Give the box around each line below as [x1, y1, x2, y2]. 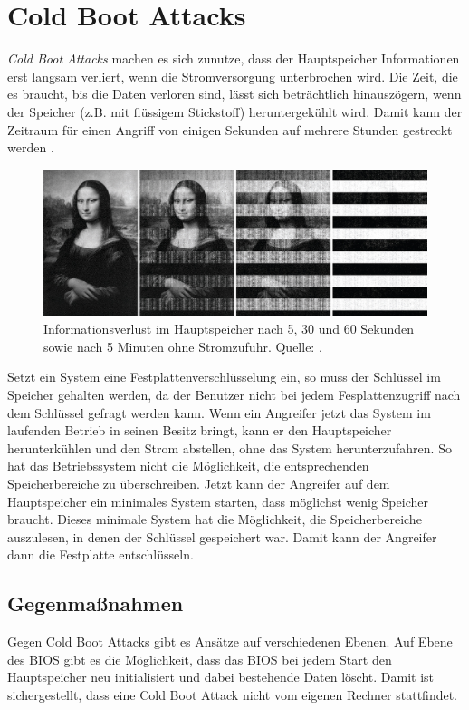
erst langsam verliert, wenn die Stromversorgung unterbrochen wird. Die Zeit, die [7, 66, 458, 85]
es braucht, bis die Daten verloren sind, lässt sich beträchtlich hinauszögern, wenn [7, 84, 462, 103]
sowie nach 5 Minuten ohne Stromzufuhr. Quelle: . [43, 336, 322, 355]
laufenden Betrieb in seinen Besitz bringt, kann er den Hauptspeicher [7, 421, 392, 440]
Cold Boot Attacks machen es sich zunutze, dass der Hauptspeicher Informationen [7, 49, 460, 68]
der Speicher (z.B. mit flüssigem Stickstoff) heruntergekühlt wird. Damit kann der [7, 102, 463, 121]
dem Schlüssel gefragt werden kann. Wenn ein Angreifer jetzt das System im [7, 403, 431, 422]
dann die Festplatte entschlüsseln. [7, 545, 194, 564]
